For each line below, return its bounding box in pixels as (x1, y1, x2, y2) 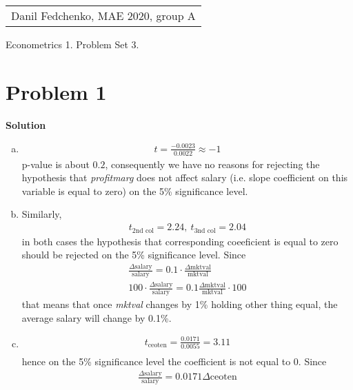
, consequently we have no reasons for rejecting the (105, 156, 320, 171)
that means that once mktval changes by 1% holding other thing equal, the (21, 297, 338, 311)
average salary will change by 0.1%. (21, 310, 172, 325)
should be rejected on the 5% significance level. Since (21, 247, 246, 262)
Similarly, (21, 207, 62, 221)
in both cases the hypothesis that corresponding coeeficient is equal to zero (21, 234, 339, 248)
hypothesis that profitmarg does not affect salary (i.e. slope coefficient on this (21, 170, 348, 185)
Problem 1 (6, 77, 107, 105)
